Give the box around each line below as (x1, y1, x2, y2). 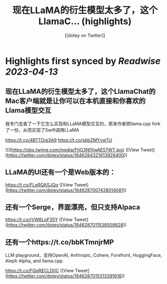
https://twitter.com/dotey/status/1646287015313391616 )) (7, 273, 125, 279)
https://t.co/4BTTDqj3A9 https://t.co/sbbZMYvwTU (5, 137, 112, 143)
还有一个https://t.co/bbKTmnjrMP (5, 238, 114, 246)
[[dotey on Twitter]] (65, 32, 105, 38)
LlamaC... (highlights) (38, 16, 132, 27)
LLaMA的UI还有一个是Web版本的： (5, 168, 116, 177)
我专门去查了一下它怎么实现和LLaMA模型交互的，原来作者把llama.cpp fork (5, 121, 161, 127)
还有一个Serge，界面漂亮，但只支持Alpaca (5, 203, 140, 211)
